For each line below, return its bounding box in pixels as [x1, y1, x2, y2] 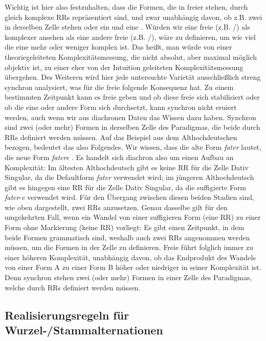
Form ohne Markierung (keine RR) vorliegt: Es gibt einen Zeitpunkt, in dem [5, 222, 245, 233]
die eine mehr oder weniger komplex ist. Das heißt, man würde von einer [5, 41, 232, 52]
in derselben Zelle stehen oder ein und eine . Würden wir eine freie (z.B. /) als [5, 21, 250, 32]
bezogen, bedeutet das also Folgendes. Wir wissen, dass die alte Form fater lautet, [5, 142, 261, 152]
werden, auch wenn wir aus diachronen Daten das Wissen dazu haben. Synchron [5, 111, 256, 122]
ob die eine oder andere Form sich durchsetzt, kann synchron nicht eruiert [5, 101, 237, 112]
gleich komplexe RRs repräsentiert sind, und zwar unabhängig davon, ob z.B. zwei [5, 11, 262, 22]
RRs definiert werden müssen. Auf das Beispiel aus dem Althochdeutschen [5, 131, 237, 142]
